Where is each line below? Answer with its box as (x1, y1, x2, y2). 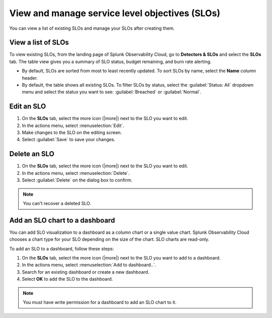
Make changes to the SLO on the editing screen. (22, 130, 122, 136)
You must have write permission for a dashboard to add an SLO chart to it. (23, 299, 177, 305)
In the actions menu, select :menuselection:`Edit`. (22, 122, 124, 129)
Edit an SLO (9, 102, 46, 111)
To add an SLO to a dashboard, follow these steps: (9, 245, 114, 251)
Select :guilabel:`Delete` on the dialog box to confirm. (22, 177, 133, 183)
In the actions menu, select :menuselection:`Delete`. (22, 170, 130, 176)
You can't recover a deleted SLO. (23, 200, 92, 206)
